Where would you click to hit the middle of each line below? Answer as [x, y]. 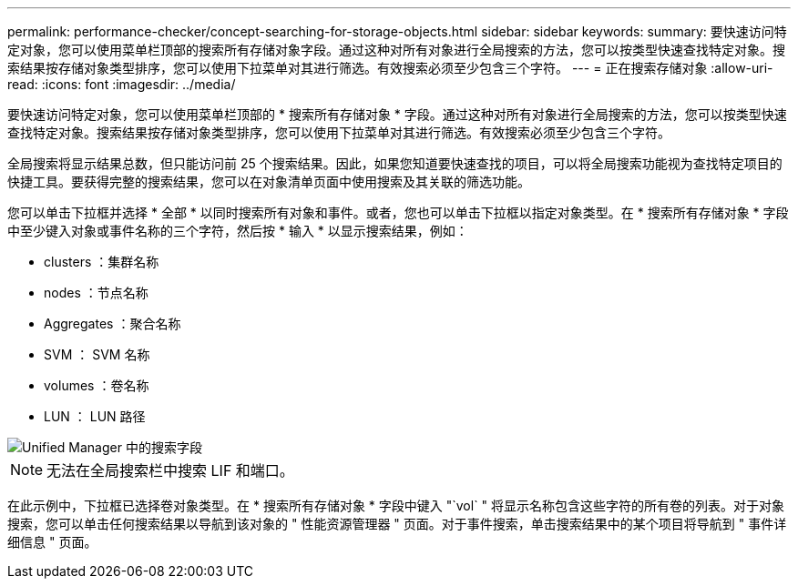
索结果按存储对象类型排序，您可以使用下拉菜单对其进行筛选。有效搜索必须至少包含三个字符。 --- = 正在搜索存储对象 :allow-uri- [390, 68]
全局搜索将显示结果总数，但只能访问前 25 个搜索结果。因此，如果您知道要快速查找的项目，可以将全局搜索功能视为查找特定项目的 [395, 163]
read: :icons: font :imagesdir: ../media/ [122, 84]
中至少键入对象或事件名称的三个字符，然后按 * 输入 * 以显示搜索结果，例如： [238, 231]
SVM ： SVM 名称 [97, 354]
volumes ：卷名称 [97, 385]
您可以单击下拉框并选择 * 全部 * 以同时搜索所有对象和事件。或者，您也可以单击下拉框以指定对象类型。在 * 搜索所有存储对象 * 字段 [398, 212]
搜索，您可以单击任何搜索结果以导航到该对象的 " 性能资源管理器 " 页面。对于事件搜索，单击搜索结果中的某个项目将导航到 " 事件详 [397, 524]
